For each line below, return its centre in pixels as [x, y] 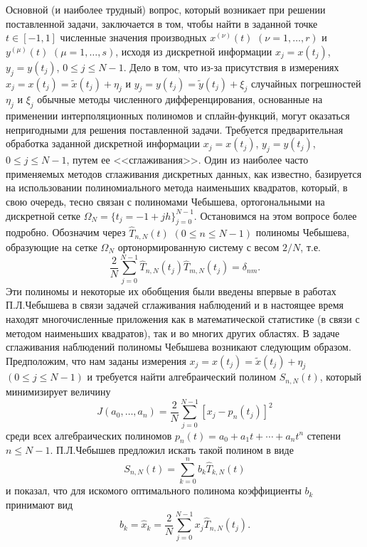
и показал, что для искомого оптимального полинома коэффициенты [154, 490]
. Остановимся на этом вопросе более [275, 215]
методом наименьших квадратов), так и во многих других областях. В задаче [173, 333]
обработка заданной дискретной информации [103, 143]
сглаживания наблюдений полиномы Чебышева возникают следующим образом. [179, 347]
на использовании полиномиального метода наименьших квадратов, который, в [177, 187]
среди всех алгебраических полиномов [89, 435]
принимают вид [39, 504]
